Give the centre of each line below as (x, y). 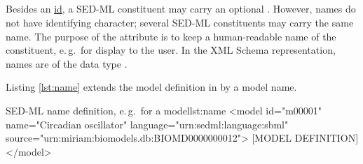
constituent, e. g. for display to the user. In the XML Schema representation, (171, 50)
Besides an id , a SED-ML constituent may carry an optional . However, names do (181, 9)
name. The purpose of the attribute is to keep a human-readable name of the (171, 36)
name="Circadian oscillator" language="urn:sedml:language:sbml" (147, 124)
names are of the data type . (67, 63)
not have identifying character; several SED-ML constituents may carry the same (180, 22)
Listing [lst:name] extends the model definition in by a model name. (151, 87)
